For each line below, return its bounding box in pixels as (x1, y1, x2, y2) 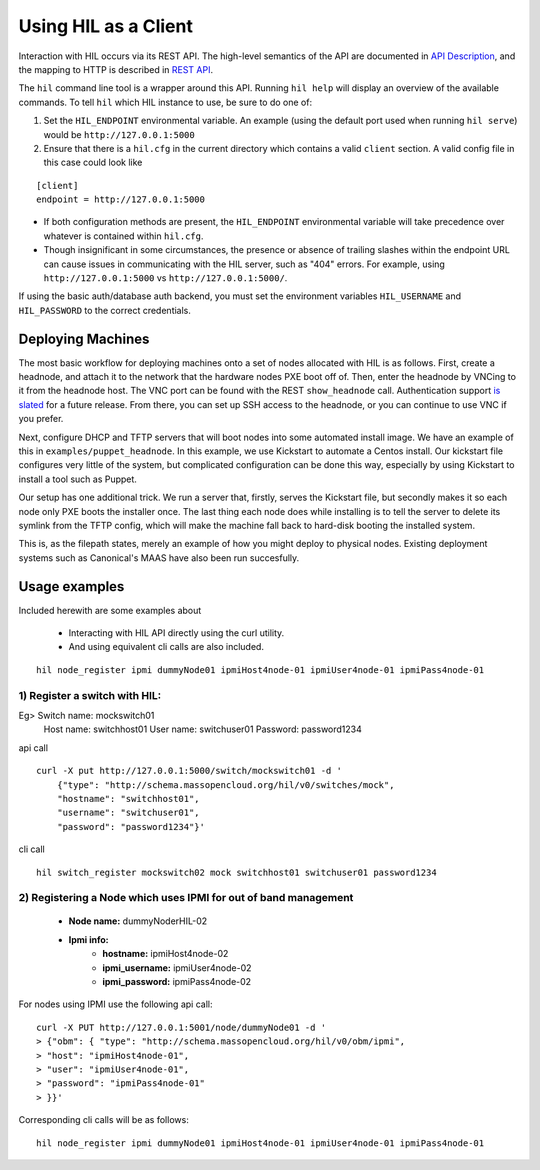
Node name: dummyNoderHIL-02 (68, 915, 208, 927)
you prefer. (18, 413, 64, 425)
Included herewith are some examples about (18, 604, 202, 616)
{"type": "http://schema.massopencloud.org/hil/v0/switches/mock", (56, 779, 395, 790)
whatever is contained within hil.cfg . (43, 230, 204, 242)
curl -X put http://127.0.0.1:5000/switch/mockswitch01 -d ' (36, 765, 342, 777)
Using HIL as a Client (18, 15, 194, 37)
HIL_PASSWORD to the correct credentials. (18, 304, 192, 316)
